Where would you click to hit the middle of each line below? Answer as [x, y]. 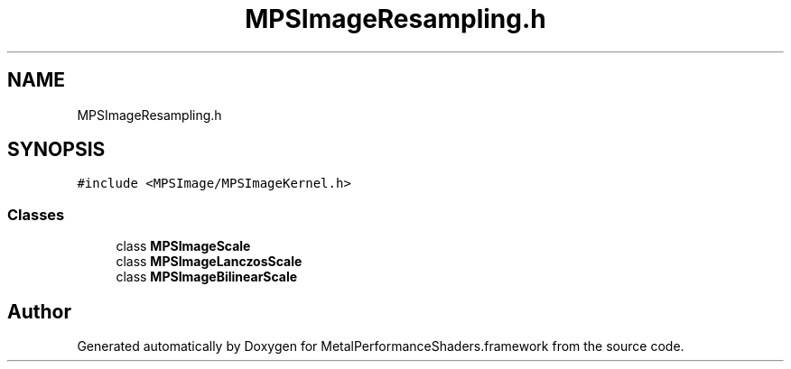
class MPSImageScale [183, 246]
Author [39, 311]
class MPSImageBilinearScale [207, 277]
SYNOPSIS [56, 150]
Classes [36, 214]
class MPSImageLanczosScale [209, 262]
